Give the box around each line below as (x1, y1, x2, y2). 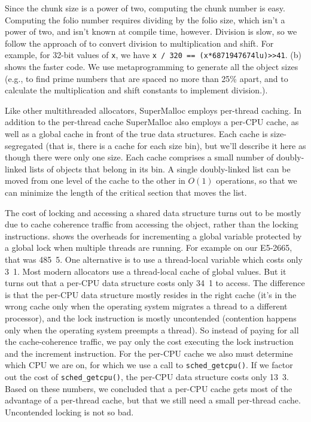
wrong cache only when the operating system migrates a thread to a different (5, 300, 288, 312)
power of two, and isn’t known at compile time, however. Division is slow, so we (5, 25, 297, 38)
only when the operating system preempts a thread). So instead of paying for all (5, 323, 299, 336)
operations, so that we (216, 174, 297, 187)
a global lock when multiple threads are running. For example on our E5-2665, (5, 241, 292, 254)
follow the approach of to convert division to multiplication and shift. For (5, 37, 274, 49)
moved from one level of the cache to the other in (5, 174, 185, 187)
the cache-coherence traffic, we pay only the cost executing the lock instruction (5, 335, 294, 348)
